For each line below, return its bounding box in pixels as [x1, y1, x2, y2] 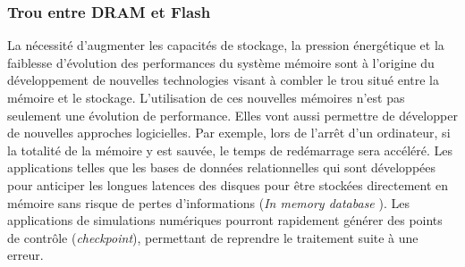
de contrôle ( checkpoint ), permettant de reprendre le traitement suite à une [7, 228, 418, 246]
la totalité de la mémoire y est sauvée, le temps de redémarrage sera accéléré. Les [7, 140, 453, 159]
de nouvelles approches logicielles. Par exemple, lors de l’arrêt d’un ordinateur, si [7, 123, 451, 142]
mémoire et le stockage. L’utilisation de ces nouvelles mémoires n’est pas [7, 88, 405, 106]
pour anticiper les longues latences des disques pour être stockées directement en [7, 175, 449, 194]
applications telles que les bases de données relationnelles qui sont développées [7, 158, 436, 177]
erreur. [7, 246, 44, 264]
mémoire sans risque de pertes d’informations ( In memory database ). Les [7, 193, 410, 212]
